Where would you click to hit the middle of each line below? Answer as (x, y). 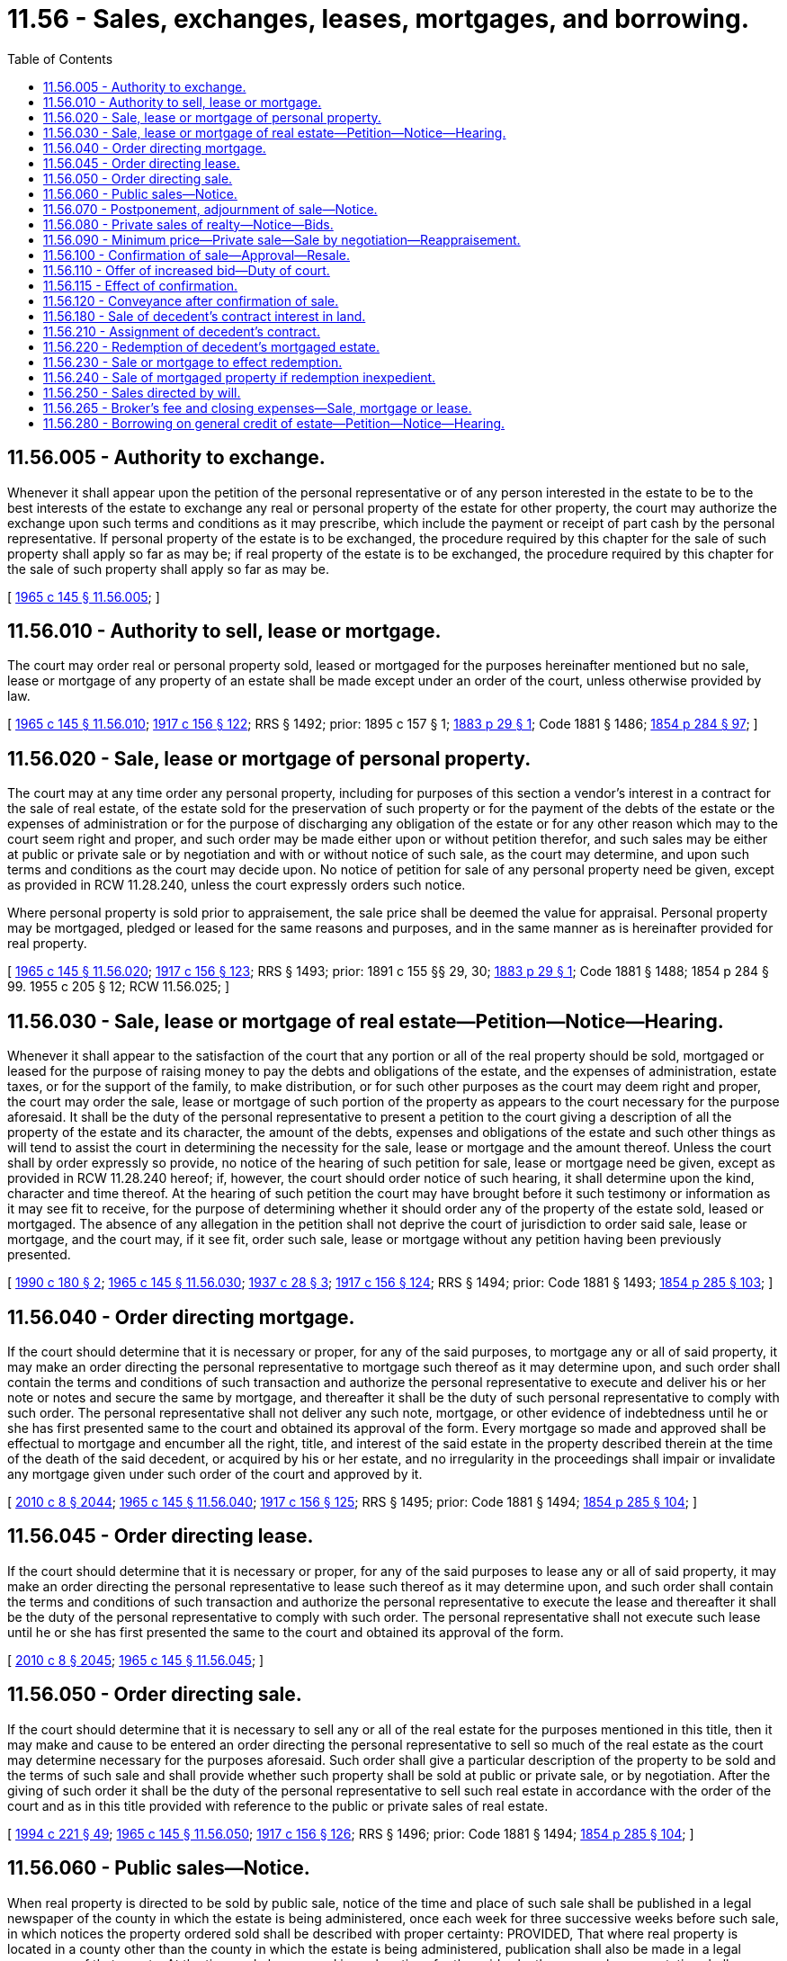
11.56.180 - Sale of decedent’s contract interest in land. (205, 316)
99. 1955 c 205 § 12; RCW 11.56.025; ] (119, 987)
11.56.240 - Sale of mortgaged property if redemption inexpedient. (240, 377)
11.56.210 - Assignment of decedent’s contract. (182, 331)
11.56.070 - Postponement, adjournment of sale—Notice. (210, 209)
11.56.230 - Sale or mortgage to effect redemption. (193, 362)
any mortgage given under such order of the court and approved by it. (215, 1473)
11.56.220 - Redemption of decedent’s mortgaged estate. (212, 346)
